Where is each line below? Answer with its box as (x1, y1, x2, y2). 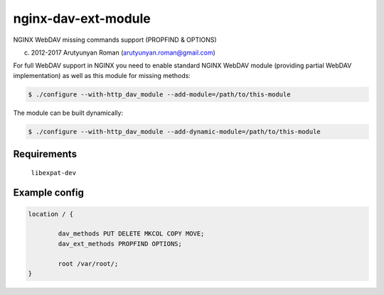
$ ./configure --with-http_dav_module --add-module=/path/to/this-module (28, 90, 291, 99)
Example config (13, 187, 85, 199)
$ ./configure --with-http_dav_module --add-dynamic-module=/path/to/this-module (28, 128, 321, 135)
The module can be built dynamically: (13, 108, 124, 117)
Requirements (13, 148, 78, 160)
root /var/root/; (58, 260, 119, 267)
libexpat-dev (31, 169, 77, 177)
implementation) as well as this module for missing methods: (13, 71, 191, 79)
